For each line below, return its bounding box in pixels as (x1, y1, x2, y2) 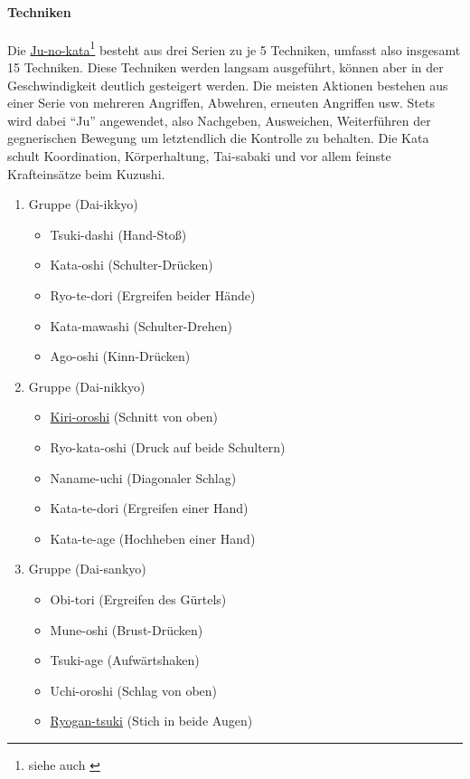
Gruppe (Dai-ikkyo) (28, 195, 138, 214)
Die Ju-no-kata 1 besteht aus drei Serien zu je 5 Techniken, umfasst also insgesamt (7, 37, 461, 59)
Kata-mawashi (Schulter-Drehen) (50, 316, 232, 335)
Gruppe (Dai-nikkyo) (28, 376, 146, 395)
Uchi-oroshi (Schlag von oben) (50, 680, 218, 699)
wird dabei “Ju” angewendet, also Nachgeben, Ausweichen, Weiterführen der (7, 110, 431, 129)
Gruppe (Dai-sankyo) (28, 559, 146, 578)
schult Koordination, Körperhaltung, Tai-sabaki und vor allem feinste (7, 147, 391, 166)
